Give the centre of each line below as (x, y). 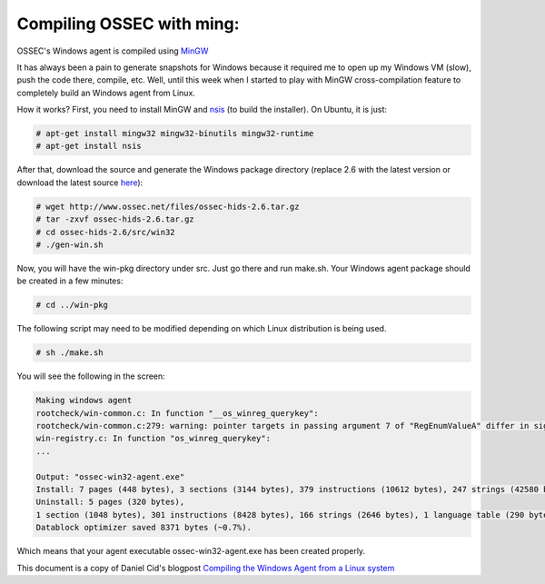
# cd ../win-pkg (72, 305)
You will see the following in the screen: (91, 376)
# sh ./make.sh (69, 353)
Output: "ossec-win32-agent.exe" (110, 476)
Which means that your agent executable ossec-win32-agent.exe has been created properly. (191, 551)
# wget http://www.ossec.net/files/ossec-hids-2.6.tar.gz (168, 206)
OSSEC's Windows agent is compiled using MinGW (113, 51)
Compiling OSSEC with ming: (128, 24)
